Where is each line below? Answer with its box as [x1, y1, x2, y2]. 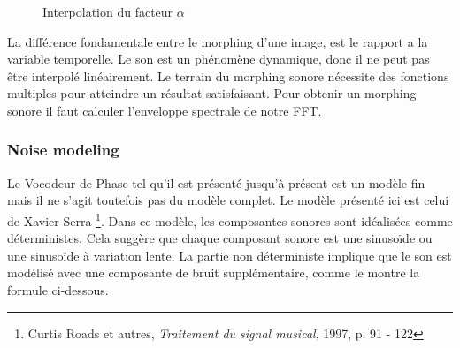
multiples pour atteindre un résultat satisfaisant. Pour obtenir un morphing [7, 84, 417, 102]
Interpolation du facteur [42, 3, 173, 20]
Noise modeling [7, 139, 119, 161]
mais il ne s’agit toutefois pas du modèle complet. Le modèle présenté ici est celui [7, 191, 449, 209]
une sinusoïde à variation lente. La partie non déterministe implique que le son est [7, 246, 452, 264]
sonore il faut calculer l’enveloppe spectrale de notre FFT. [7, 101, 322, 119]
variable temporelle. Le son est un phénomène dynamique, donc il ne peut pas [7, 49, 430, 68]
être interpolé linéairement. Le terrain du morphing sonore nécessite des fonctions [7, 66, 449, 85]
